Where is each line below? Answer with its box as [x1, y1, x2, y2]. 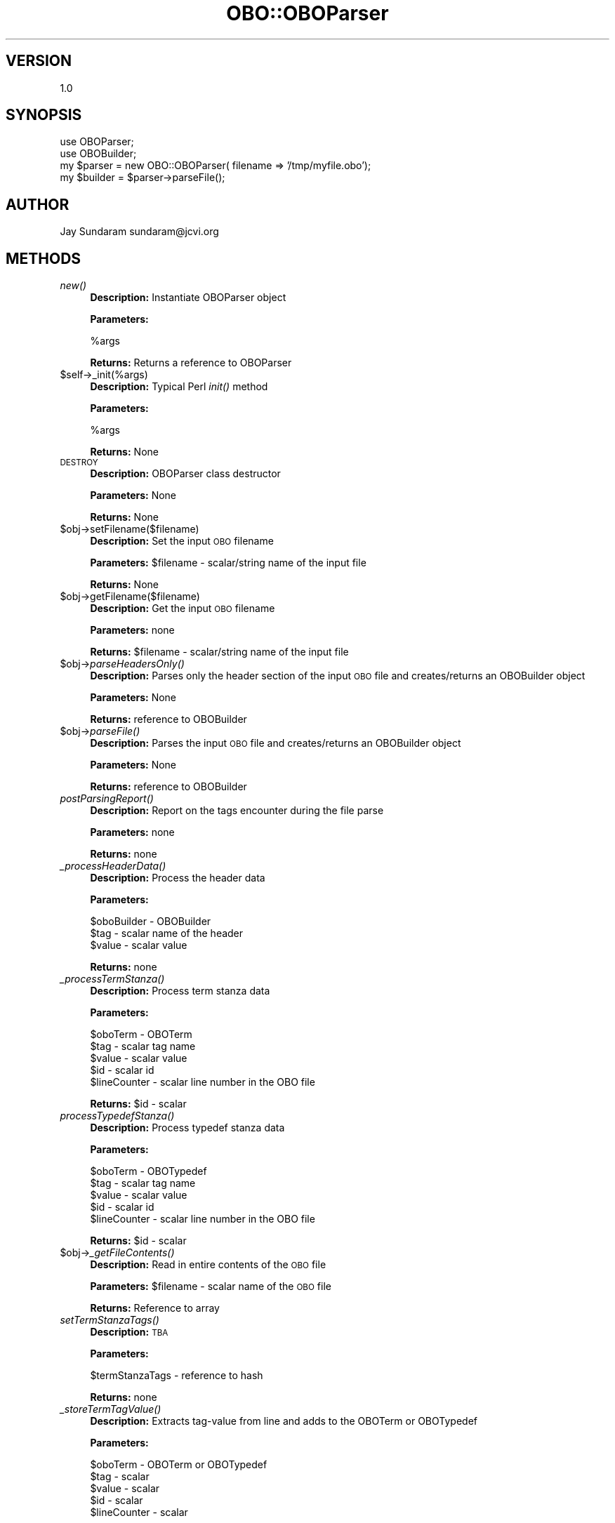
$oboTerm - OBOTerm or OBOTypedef [90, 1458, 267, 1471]
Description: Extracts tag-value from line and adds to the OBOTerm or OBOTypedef [90, 1415, 477, 1428]
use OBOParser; [60, 135, 134, 148]
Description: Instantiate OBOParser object [90, 291, 286, 304]
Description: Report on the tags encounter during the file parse [90, 804, 384, 817]
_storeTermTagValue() [60, 1403, 161, 1416]
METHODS [6, 249, 81, 267]
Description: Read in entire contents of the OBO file [90, 1258, 326, 1271]
